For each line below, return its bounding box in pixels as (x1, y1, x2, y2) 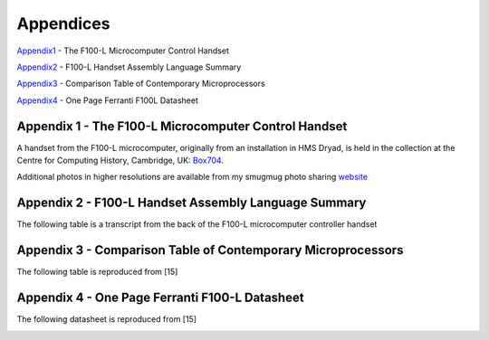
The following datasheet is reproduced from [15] (16, 314, 197, 325)
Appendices (16, 14, 110, 33)
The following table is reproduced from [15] (16, 267, 178, 278)
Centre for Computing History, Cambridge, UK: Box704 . (16, 155, 224, 166)
